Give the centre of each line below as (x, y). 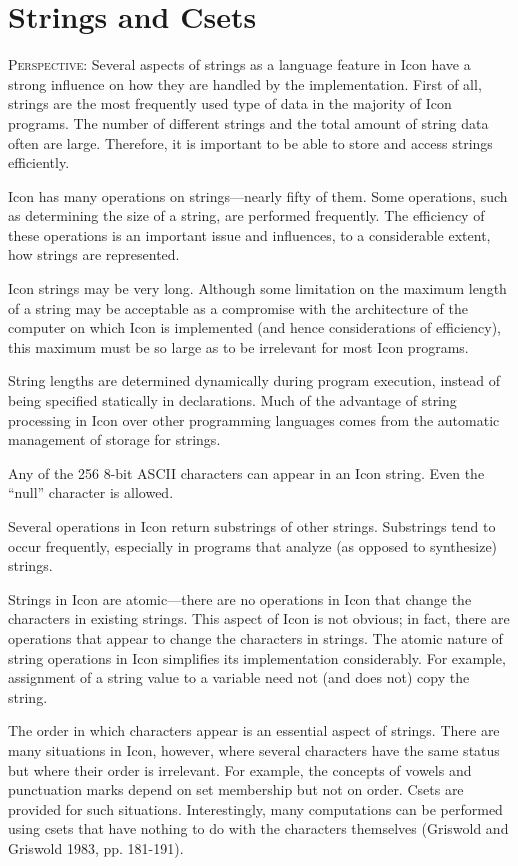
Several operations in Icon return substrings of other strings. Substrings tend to (252, 526)
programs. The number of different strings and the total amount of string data (248, 122)
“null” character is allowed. (91, 492)
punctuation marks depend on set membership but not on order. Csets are (236, 789)
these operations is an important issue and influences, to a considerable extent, (249, 234)
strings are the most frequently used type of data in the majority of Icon (230, 103)
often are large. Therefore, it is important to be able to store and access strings (250, 142)
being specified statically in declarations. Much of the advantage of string (232, 400)
